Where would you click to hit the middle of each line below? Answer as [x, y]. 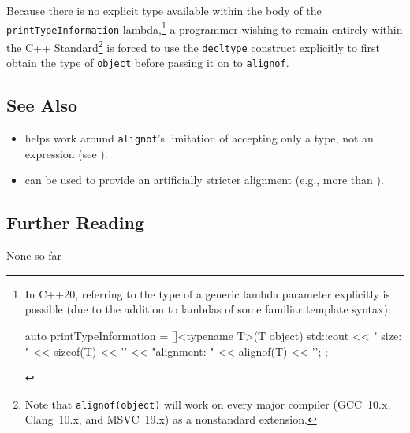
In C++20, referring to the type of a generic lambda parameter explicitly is [207, 293]
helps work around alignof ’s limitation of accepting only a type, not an [199, 138]
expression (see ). [66, 153]
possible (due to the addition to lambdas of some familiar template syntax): [208, 309]
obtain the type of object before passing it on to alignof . [148, 63]
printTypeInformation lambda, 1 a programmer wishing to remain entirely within [205, 28]
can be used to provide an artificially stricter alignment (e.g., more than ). [204, 180]
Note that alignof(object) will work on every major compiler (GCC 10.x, [208, 403]
